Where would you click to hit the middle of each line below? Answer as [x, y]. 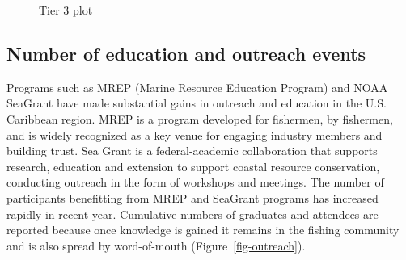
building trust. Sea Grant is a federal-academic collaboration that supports [192, 151]
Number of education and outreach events [186, 53]
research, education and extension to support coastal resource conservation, [193, 166]
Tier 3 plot [66, 10]
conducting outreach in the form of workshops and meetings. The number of [195, 182]
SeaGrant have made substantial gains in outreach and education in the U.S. [197, 103]
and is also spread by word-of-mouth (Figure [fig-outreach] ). [156, 245]
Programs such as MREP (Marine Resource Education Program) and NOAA [197, 87]
